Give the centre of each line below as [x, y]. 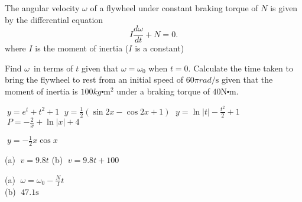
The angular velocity [42, 8]
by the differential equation [54, 19]
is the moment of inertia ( [82, 48]
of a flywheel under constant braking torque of [174, 8]
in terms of [53, 68]
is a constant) [160, 48]
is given [284, 8]
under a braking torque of [163, 91]
